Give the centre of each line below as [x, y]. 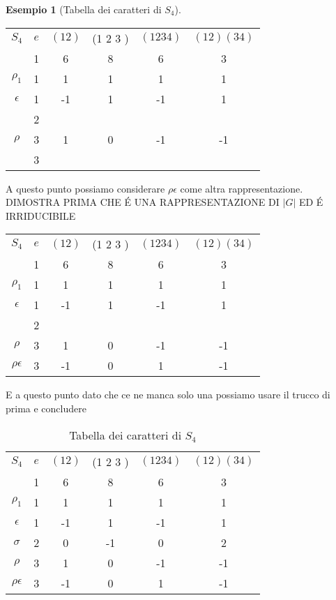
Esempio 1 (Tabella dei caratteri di [84, 9]
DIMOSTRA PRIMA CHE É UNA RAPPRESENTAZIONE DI [143, 202]
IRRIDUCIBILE [41, 215]
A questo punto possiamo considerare [85, 188]
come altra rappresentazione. [242, 188]
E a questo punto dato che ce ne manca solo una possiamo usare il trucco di [168, 395]
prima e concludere [46, 408]
